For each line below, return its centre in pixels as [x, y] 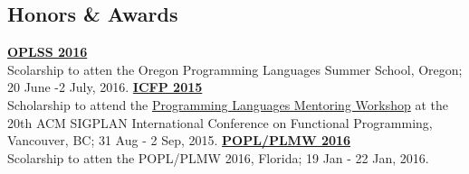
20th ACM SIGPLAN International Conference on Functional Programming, [220, 122]
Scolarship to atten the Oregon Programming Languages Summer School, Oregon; [235, 69]
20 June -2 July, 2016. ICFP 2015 [105, 87]
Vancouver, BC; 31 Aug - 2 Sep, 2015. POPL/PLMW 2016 [179, 140]
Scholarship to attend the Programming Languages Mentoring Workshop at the [228, 104]
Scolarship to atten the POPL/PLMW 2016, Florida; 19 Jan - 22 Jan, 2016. [218, 157]
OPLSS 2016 [48, 52]
